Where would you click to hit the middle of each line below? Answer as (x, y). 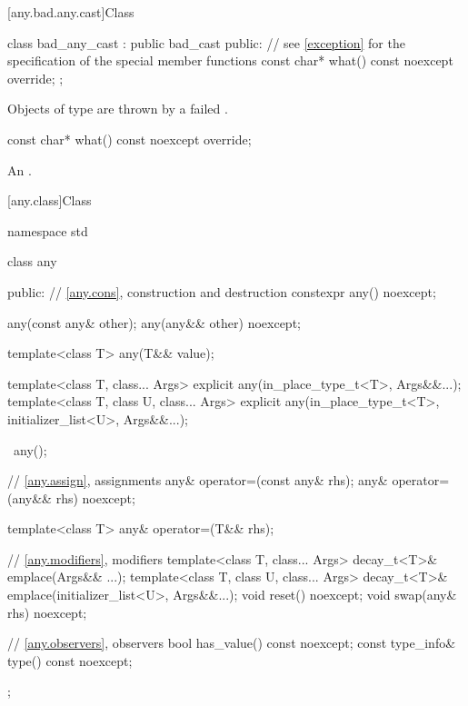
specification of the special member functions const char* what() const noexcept (230, 60)
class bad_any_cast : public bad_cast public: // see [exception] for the (206, 42)
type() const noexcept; (70, 660)
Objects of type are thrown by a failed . (118, 109)
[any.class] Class (50, 200)
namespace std (48, 230)
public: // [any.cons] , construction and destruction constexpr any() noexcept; (222, 291)
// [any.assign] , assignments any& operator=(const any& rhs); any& (198, 480)
